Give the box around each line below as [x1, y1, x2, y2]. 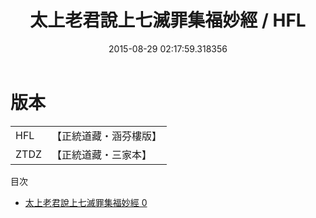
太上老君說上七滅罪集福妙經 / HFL [29, 9, 307, 32]
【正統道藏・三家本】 [51, 147, 153, 161]
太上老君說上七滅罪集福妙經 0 [24, 196, 148, 208]
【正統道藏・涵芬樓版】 [51, 129, 163, 143]
